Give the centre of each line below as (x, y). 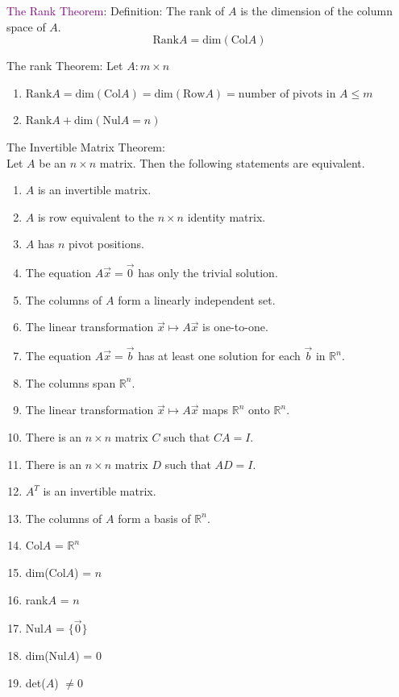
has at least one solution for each (219, 356)
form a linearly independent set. (197, 299)
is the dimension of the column (316, 10)
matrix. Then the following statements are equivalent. (232, 162)
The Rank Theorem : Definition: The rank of (116, 10)
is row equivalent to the (96, 216)
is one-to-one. (235, 327)
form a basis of (154, 518)
